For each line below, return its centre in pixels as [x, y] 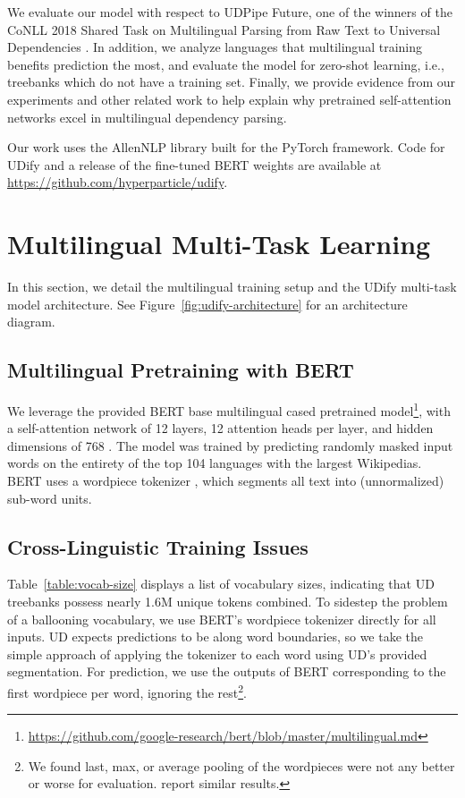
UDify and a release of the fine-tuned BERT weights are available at [194, 164]
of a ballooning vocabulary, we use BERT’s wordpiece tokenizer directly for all [222, 619]
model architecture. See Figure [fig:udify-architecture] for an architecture [207, 304]
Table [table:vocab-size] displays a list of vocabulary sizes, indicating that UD [221, 584]
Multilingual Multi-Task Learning [219, 244]
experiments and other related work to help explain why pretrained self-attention [229, 99]
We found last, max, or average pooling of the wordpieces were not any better [241, 765]
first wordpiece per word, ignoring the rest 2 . [127, 691]
